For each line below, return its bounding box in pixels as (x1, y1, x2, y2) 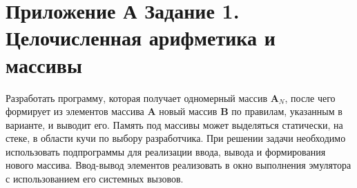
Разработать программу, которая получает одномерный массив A (6, 90, 279, 105)
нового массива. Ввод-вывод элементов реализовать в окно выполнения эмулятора (6, 158, 351, 172)
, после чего (284, 90, 336, 105)
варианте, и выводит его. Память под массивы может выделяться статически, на (6, 117, 343, 132)
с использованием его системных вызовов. (6, 171, 184, 186)
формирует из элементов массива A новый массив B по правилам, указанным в (6, 104, 342, 118)
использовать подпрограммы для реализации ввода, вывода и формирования (6, 144, 326, 158)
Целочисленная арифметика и (6, 23, 276, 52)
